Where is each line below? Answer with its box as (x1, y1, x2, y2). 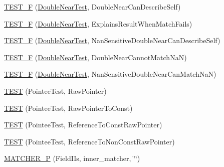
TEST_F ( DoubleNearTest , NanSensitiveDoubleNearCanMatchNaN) (4, 69, 216, 79)
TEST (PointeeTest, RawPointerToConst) (4, 102, 133, 113)
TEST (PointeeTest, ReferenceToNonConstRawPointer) (4, 136, 175, 146)
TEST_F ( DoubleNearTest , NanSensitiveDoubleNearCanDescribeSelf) (4, 35, 220, 46)
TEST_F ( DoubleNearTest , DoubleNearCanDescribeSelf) (4, 2, 181, 12)
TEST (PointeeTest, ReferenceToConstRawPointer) (4, 119, 162, 130)
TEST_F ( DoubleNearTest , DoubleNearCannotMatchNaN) (4, 52, 187, 62)
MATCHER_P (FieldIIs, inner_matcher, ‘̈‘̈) (4, 153, 140, 163)
